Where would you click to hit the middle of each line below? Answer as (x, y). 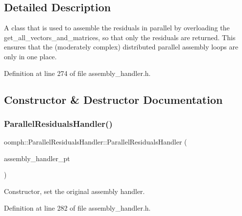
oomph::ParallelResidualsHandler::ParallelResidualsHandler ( (96, 142)
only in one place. (30, 56)
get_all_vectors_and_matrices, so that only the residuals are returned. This (120, 37)
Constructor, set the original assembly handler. (74, 191)
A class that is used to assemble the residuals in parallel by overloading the (117, 28)
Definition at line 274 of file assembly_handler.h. (77, 73)
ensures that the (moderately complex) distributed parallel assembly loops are (121, 47)
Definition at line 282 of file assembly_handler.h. (77, 207)
